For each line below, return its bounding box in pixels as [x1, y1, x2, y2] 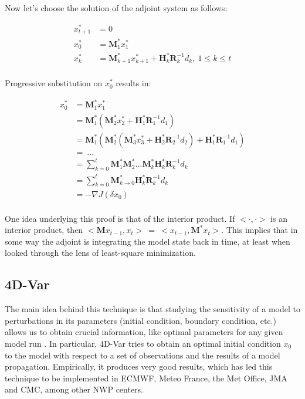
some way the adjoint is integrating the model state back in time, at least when [5, 235, 290, 247]
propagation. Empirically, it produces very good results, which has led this [5, 360, 273, 373]
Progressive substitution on [5, 77, 103, 89]
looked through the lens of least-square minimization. [5, 246, 196, 259]
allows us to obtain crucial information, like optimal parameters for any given [5, 326, 283, 338]
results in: [116, 77, 151, 89]
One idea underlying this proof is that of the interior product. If [5, 212, 235, 224]
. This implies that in [221, 224, 298, 236]
